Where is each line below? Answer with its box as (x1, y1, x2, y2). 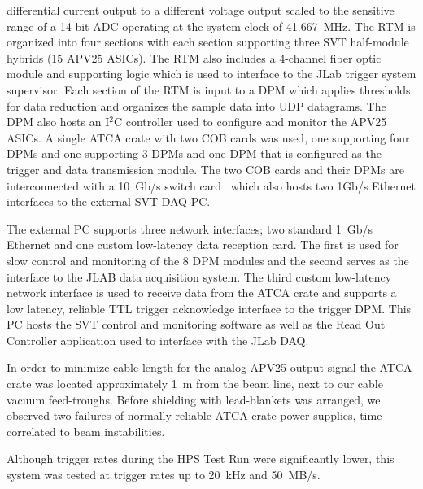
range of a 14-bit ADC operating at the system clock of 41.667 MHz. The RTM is (7, 17, 416, 34)
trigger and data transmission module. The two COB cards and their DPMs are (7, 160, 404, 177)
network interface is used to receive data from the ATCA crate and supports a (7, 284, 397, 301)
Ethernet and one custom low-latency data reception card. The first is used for (7, 236, 399, 253)
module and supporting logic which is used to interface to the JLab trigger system (7, 65, 416, 82)
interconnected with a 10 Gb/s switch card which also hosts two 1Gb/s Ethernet (7, 177, 416, 194)
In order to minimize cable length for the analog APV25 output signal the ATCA (7, 359, 412, 376)
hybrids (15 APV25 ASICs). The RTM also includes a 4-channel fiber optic (7, 49, 382, 66)
